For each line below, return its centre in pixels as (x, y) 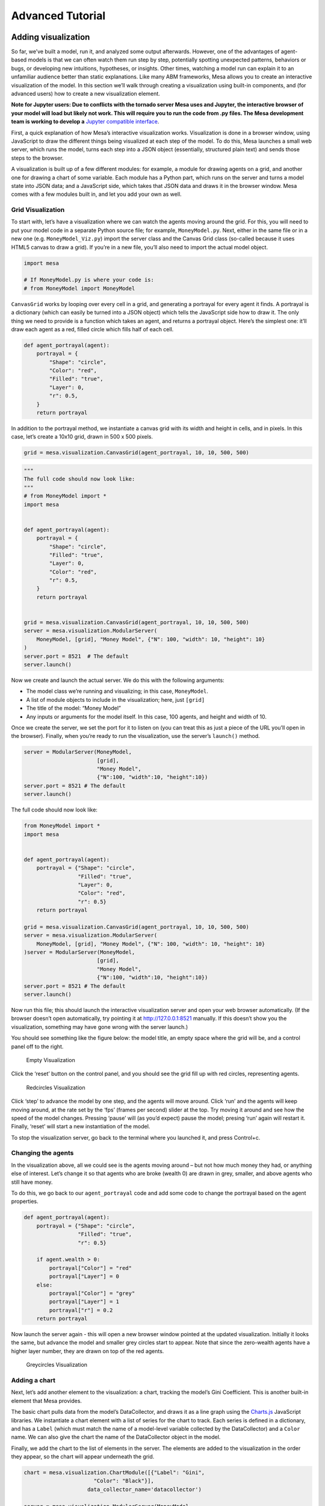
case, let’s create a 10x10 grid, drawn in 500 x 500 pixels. (82, 437)
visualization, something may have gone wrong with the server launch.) (100, 1026)
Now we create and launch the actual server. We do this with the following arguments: (118, 680)
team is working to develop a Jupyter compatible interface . (85, 122)
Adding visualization (51, 37)
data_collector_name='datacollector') (144, 1489)
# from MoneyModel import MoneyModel (79, 288)
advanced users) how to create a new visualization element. (86, 94)
